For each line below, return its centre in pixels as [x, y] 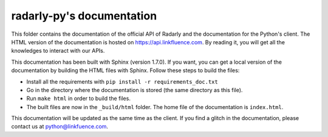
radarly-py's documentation [84, 16]
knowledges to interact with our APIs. [58, 51]
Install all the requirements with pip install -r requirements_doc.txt [122, 81]
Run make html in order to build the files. [78, 99]
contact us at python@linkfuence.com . [60, 127]
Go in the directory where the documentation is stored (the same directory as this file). [135, 90]
